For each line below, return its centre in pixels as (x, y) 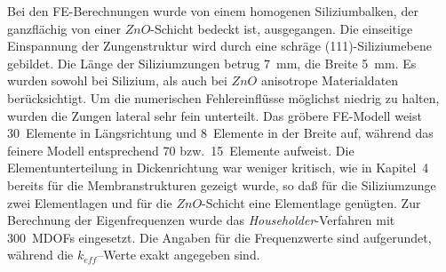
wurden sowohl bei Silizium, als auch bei (117, 80)
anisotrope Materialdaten (330, 80)
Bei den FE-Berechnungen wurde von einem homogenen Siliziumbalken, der (213, 11)
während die (40, 255)
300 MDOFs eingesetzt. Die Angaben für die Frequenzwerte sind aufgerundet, (219, 237)
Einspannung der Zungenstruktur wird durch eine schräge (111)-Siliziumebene (219, 46)
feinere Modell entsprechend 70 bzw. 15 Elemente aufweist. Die (181, 150)
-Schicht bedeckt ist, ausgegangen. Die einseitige (282, 28)
